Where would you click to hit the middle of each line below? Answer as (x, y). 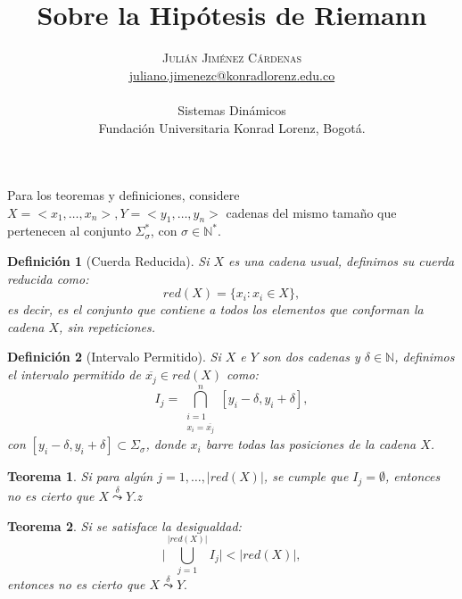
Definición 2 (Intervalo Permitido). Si (114, 357)
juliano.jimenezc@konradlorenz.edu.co (232, 75)
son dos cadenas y (311, 357)
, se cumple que (306, 476)
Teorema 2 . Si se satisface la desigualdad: (124, 525)
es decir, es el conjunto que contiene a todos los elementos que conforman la (215, 309)
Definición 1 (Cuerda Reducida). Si (108, 261)
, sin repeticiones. (107, 326)
